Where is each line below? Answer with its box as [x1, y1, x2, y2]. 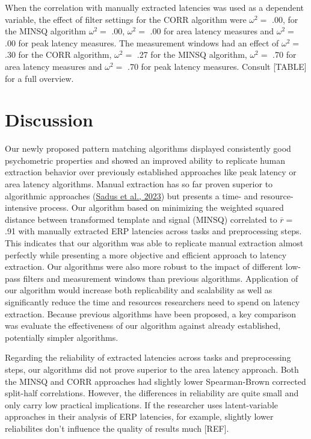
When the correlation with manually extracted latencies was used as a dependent [5, 1, 304, 13]
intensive [5, 201, 37, 214]
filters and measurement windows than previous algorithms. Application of [23, 272, 298, 284]
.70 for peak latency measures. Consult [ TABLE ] [127, 60, 307, 72]
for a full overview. [5, 72, 74, 84]
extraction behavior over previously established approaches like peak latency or [5, 166, 297, 178]
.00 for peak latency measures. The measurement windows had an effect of [5, 36, 279, 49]
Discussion [5, 107, 93, 132]
